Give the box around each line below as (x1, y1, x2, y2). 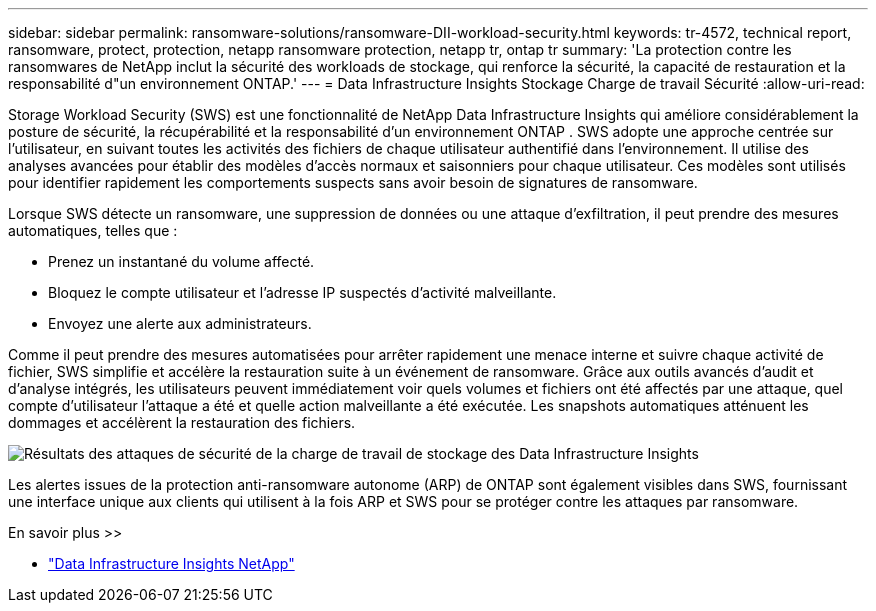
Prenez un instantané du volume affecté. (48, 253, 315, 270)
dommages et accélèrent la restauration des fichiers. (8, 414, 356, 431)
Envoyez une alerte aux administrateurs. (48, 315, 312, 332)
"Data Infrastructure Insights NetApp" (48, 555, 295, 572)
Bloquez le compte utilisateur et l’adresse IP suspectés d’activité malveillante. (48, 284, 557, 301)
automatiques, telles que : (8, 222, 178, 239)
